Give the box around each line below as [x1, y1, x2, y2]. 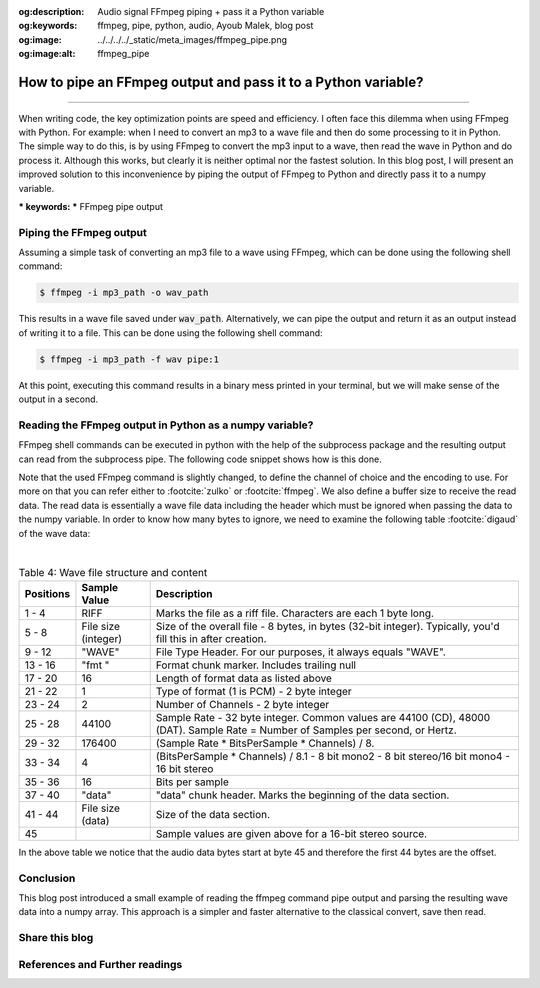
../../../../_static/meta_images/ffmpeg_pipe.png [97, 33, 287, 45]
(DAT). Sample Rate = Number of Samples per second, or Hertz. [155, 723, 457, 737]
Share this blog [18, 931, 94, 945]
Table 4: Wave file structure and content [18, 565, 208, 579]
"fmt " [81, 658, 110, 672]
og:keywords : [18, 20, 78, 32]
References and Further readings [18, 957, 183, 971]
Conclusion [18, 871, 76, 885]
